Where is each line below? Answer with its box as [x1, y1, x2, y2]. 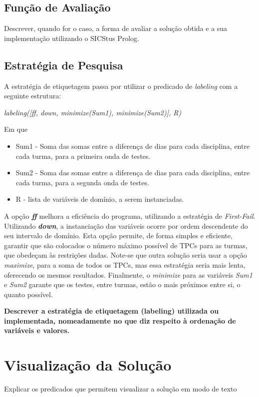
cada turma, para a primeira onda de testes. [15, 150, 151, 161]
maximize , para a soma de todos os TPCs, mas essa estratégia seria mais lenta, [4, 259, 246, 270]
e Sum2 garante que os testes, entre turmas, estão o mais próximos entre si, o [4, 279, 241, 290]
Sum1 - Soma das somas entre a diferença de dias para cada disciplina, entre [15, 140, 250, 151]
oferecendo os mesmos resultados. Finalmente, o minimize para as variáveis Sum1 [4, 269, 253, 280]
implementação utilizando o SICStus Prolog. [4, 32, 139, 43]
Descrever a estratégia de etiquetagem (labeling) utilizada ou [4, 306, 219, 316]
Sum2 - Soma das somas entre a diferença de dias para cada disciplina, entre [15, 167, 250, 178]
